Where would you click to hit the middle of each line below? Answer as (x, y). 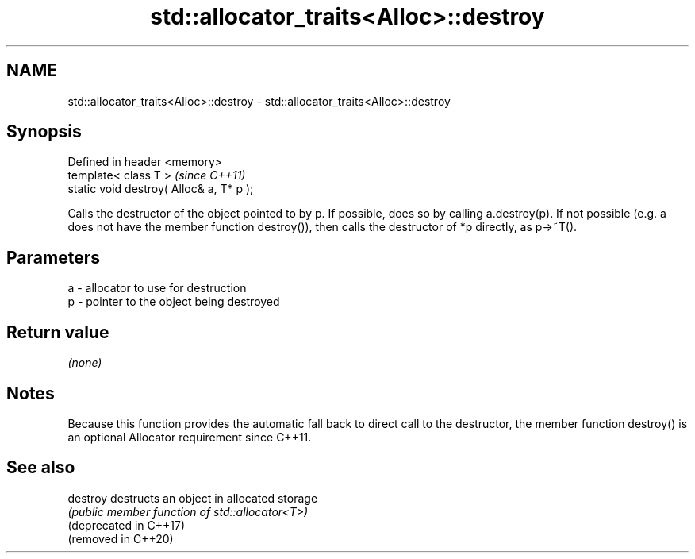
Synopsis (44, 132)
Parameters (53, 257)
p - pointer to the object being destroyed (174, 302)
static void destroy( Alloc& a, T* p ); (161, 189)
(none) (85, 363)
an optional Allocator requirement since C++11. (190, 437)
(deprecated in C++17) (127, 525)
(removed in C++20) (121, 538)
